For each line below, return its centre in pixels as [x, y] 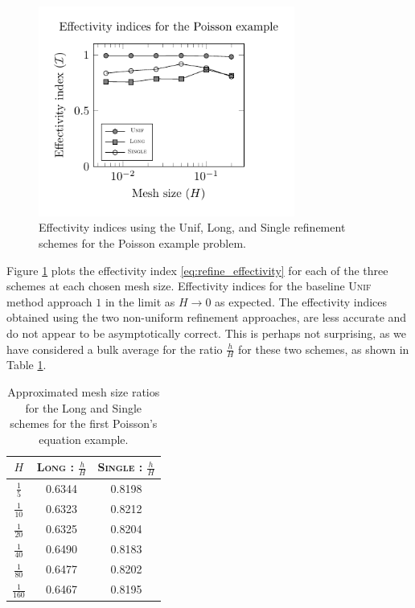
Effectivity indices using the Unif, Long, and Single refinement [192, 227]
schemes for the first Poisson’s [84, 423]
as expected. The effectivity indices [301, 301]
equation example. [84, 439]
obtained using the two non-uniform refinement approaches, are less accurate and [207, 317]
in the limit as [140, 301]
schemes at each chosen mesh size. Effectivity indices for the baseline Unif [189, 286]
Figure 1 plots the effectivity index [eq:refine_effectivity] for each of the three [197, 270]
